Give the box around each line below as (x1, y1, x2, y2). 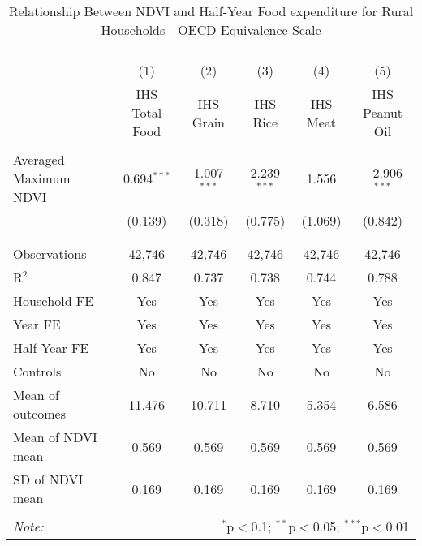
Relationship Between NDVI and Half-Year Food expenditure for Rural (8, 2, 414, 20)
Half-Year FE (13, 338, 89, 357)
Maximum (13, 169, 71, 187)
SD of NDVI (13, 470, 84, 488)
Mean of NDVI (13, 428, 97, 446)
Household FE (13, 291, 94, 310)
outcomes (13, 404, 66, 423)
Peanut (362, 103, 403, 122)
